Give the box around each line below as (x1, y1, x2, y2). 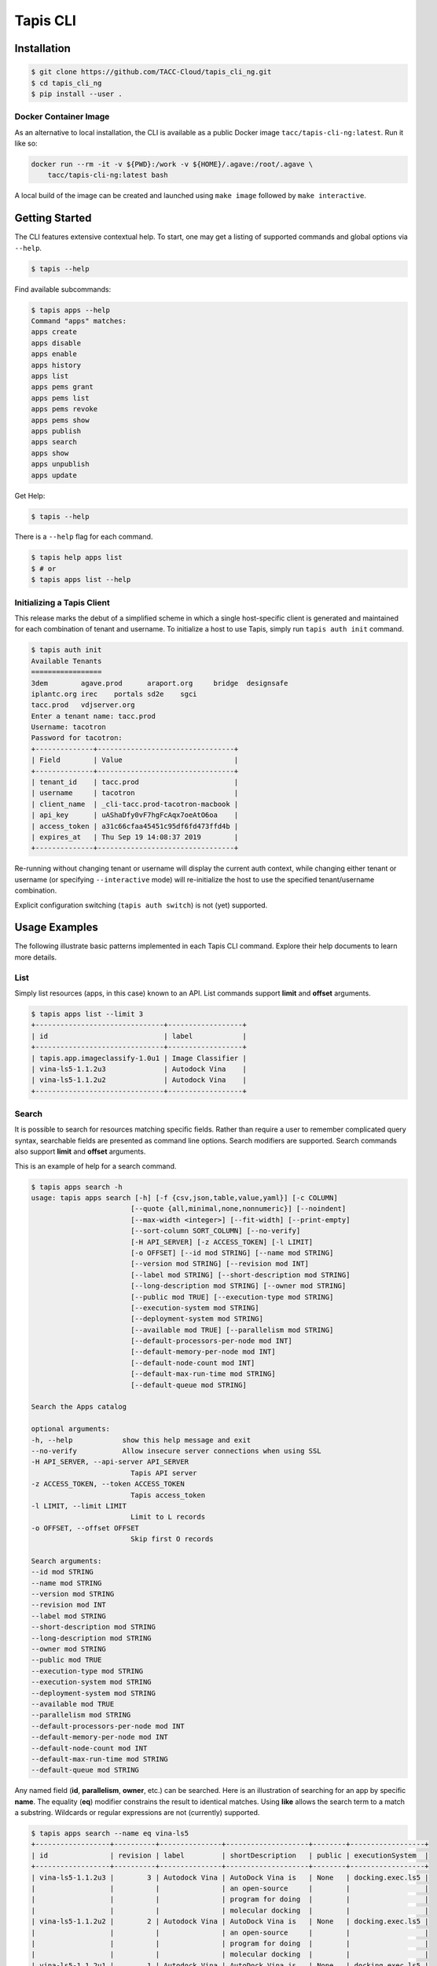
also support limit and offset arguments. (14, 1147, 146, 1156)
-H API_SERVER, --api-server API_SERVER (31, 1457, 189, 1467)
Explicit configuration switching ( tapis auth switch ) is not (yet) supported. (14, 900, 268, 910)
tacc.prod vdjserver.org (31, 701, 135, 709)
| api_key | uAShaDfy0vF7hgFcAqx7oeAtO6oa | (31, 811, 239, 819)
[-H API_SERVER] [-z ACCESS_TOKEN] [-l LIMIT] (130, 1237, 314, 1246)
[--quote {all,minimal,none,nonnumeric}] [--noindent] (130, 1204, 347, 1213)
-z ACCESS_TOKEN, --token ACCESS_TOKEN (31, 1479, 185, 1489)
